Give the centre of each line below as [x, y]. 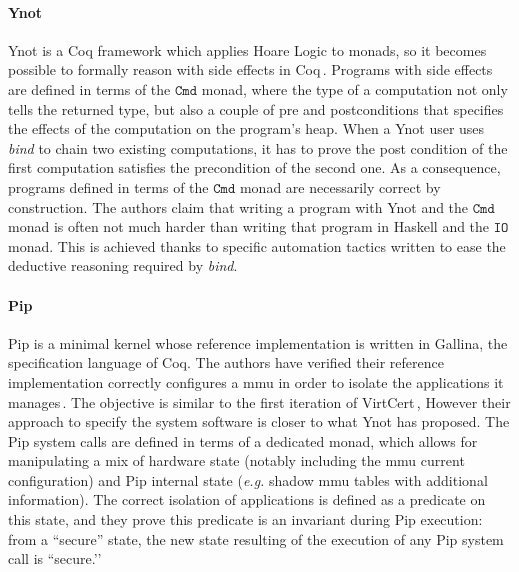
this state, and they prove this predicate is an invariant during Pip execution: [245, 519]
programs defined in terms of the [108, 186]
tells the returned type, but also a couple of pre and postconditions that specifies [256, 108]
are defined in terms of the [89, 88]
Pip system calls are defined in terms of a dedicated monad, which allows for [243, 440]
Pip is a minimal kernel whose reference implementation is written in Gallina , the [258, 342]
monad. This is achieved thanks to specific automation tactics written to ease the [257, 245]
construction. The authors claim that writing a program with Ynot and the [238, 206]
